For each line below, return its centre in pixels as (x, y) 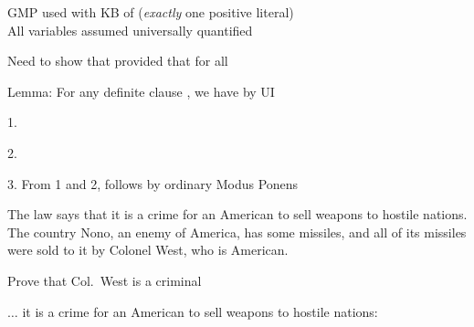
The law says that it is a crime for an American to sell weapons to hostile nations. (237, 214)
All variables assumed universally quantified (130, 30)
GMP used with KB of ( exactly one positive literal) (151, 12)
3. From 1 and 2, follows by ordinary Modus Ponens (153, 183)
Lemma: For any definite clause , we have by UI (141, 91)
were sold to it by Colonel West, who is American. (148, 250)
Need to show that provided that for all (118, 61)
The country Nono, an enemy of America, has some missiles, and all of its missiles (237, 232)
